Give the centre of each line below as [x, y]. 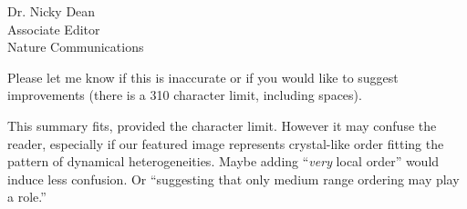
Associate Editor [54, 29]
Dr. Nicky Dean [52, 11]
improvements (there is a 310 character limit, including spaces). [185, 95]
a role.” [27, 197]
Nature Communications [76, 47]
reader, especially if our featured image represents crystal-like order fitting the [226, 143]
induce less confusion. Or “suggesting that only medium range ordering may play [233, 179]
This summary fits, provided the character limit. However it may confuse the [222, 125]
